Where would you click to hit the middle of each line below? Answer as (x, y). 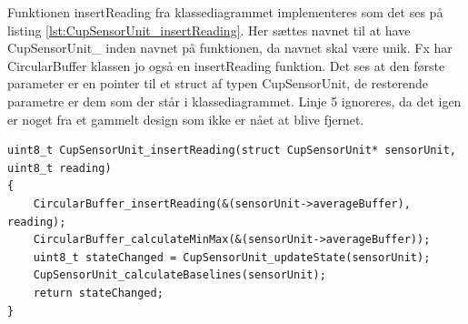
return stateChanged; (98, 293)
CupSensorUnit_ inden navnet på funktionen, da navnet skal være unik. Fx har (230, 48)
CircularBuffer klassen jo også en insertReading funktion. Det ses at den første (226, 65)
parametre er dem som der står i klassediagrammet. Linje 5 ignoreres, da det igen (234, 101)
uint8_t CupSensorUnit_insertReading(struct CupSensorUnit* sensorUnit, (232, 151)
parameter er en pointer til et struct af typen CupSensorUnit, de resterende (218, 83)
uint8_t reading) (60, 168)
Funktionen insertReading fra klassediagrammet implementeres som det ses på (225, 12)
